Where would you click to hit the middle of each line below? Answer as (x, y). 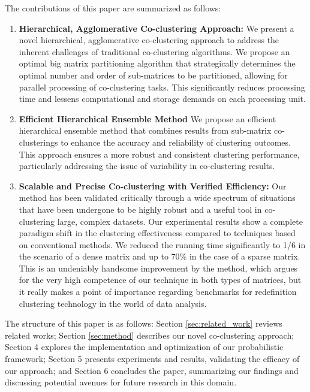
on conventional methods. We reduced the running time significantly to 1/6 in (162, 244)
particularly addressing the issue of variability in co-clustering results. (147, 166)
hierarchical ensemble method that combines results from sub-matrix (145, 130)
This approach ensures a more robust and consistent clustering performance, (159, 154)
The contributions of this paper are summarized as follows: (113, 8)
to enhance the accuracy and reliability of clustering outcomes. (176, 142)
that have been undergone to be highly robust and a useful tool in (140, 209)
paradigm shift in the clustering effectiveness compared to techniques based (157, 233)
